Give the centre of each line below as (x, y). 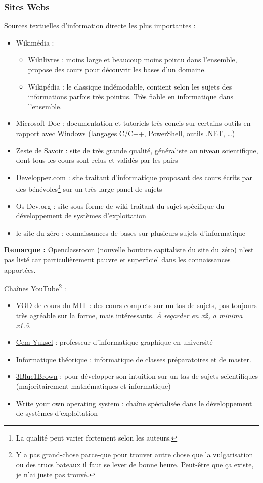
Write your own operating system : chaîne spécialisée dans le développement (134, 403)
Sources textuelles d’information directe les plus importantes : (100, 26)
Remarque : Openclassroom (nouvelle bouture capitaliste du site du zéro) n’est (129, 250)
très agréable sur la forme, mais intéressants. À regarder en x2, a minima (129, 315)
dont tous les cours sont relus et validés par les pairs (97, 160)
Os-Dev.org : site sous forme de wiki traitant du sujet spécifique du (120, 206)
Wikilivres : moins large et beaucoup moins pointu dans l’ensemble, (133, 59)
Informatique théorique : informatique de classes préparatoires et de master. (134, 359)
